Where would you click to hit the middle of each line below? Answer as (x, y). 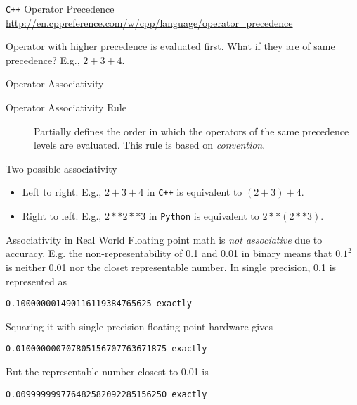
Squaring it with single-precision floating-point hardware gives (139, 326)
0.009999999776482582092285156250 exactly (106, 394)
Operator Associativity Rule (66, 107)
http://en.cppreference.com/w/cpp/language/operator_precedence (149, 22)
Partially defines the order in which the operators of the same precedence (192, 131)
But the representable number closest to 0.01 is (107, 371)
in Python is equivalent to (204, 216)
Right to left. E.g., (62, 216)
